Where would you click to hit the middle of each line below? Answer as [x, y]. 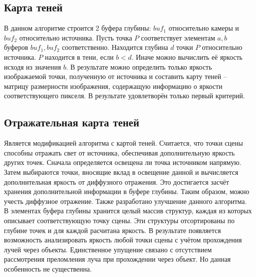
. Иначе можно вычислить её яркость [187, 57]
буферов [16, 47]
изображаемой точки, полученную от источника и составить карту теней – [115, 76]
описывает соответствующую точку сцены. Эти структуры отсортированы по [119, 220]
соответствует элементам [178, 37]
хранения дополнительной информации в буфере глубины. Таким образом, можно [127, 191]
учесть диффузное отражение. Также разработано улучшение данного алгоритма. [126, 201]
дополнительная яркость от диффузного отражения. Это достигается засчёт [117, 181]
